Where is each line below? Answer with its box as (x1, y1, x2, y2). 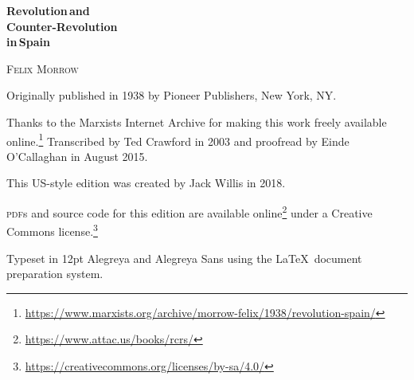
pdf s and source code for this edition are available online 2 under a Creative (6, 202, 373, 221)
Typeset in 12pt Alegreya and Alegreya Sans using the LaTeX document (6, 249, 362, 266)
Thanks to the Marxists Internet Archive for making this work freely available (6, 113, 387, 130)
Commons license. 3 (6, 221, 98, 239)
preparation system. (6, 265, 103, 282)
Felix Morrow (6, 60, 79, 76)
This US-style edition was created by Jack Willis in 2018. (6, 174, 286, 191)
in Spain (6, 33, 50, 50)
